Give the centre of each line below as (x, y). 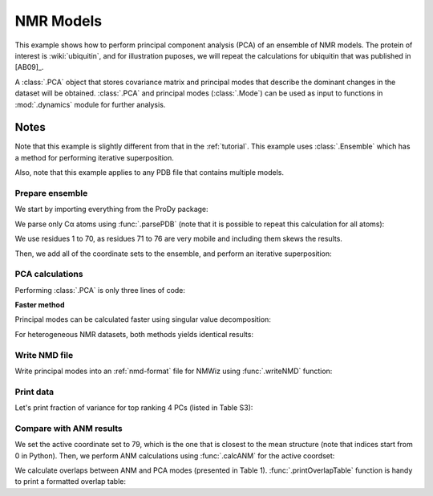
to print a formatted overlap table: (71, 482)
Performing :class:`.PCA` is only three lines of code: (100, 290)
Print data (34, 392)
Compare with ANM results (69, 428)
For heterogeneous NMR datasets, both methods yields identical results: (134, 334)
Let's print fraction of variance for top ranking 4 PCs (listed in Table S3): (134, 408)
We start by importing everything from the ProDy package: (111, 209)
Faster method (40, 305)
